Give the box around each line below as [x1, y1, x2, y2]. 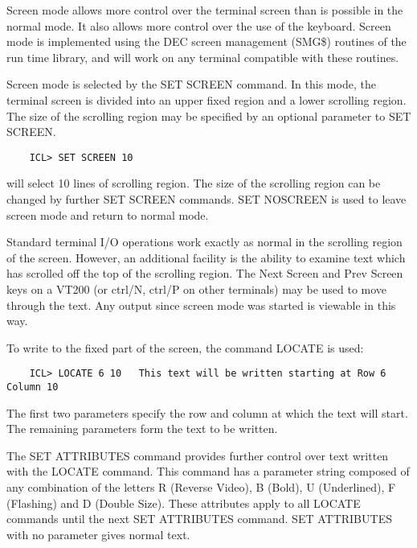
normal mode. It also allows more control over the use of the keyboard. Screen [6, 17, 391, 34]
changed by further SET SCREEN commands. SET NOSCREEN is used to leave [6, 191, 407, 207]
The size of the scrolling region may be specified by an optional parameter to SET [6, 107, 411, 124]
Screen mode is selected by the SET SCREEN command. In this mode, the [6, 76, 376, 93]
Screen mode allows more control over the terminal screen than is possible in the [6, 2, 403, 18]
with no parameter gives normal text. [6, 525, 190, 542]
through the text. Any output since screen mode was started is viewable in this [6, 296, 396, 313]
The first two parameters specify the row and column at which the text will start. [6, 404, 408, 421]
